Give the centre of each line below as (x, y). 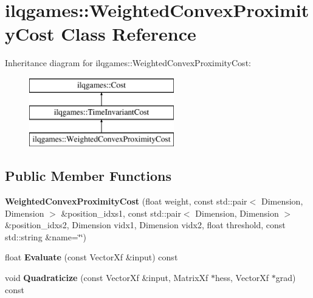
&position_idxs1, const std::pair (121, 213)
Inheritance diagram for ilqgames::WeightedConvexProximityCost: (128, 63)
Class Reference (129, 34)
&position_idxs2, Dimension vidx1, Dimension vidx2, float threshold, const (145, 225)
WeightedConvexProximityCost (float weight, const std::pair (126, 201)
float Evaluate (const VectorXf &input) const (91, 257)
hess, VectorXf (242, 278)
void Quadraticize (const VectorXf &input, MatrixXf (107, 278)
